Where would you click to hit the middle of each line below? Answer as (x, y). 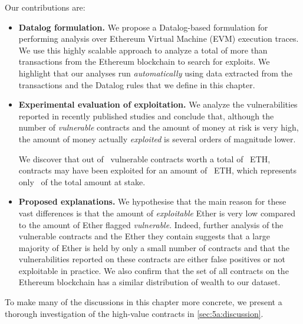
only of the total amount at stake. (82, 181)
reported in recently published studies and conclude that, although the (146, 116)
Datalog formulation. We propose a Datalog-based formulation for (143, 27)
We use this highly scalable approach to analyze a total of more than (143, 50)
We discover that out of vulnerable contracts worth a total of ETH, (144, 158)
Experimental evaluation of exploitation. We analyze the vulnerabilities (158, 104)
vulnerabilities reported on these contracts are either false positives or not (152, 259)
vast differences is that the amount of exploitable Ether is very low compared (157, 213)
